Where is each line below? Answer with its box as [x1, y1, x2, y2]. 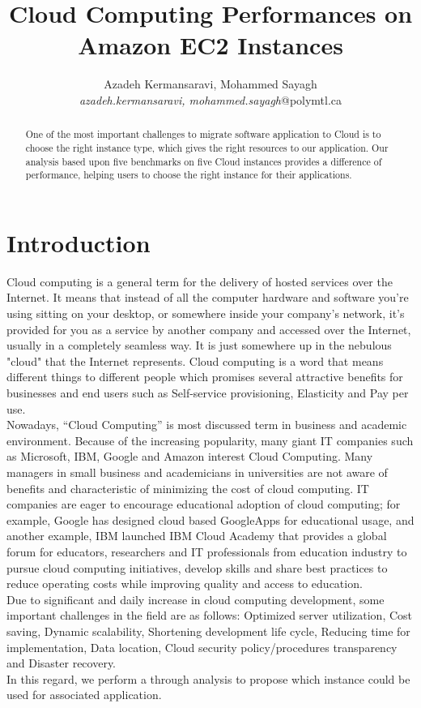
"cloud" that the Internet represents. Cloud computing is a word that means [6, 352, 384, 369]
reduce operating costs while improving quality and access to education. [6, 575, 363, 592]
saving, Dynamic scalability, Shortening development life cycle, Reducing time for [6, 622, 410, 639]
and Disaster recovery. [6, 654, 117, 672]
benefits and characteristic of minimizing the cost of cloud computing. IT [6, 479, 369, 496]
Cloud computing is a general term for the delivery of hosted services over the [6, 272, 393, 290]
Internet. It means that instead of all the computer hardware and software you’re [6, 289, 409, 306]
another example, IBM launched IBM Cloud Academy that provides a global [6, 527, 387, 544]
